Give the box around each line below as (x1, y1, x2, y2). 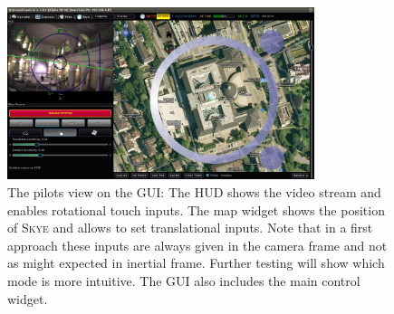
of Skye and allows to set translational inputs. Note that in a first (7, 218, 373, 237)
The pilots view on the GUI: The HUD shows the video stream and (7, 183, 381, 202)
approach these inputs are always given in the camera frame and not (7, 235, 388, 254)
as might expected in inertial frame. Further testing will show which (7, 253, 385, 272)
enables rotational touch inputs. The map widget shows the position (7, 200, 385, 219)
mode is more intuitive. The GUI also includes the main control (7, 271, 360, 290)
